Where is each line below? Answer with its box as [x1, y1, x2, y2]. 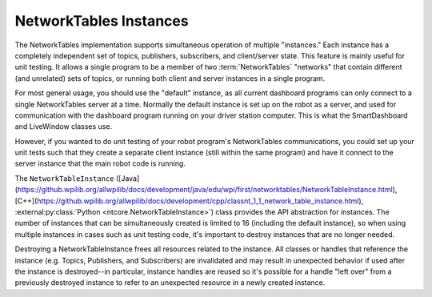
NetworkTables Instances [14, 12, 189, 30]
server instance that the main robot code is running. [14, 159, 186, 168]
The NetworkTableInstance [14, 173, 114, 183]
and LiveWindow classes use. [14, 122, 112, 131]
